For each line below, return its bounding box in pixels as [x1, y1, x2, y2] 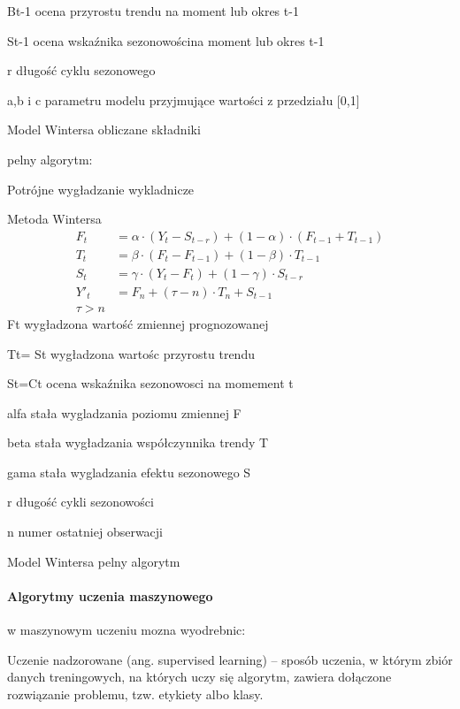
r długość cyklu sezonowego [7, 61, 156, 80]
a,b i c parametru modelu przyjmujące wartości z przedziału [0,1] [7, 90, 360, 109]
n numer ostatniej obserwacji [7, 522, 164, 541]
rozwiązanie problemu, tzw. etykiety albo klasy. [7, 684, 264, 703]
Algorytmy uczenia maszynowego [7, 586, 213, 605]
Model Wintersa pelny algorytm [7, 552, 180, 570]
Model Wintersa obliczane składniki [7, 120, 201, 139]
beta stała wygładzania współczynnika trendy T [7, 433, 269, 452]
